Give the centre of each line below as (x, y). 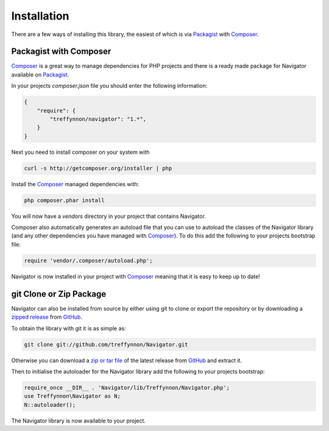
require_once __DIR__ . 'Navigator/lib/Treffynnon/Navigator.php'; (127, 387)
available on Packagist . (40, 74)
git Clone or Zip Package (59, 294)
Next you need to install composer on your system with (80, 152)
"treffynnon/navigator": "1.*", (98, 119)
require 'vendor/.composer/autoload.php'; (88, 260)
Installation (40, 16)
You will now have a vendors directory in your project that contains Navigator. (109, 216)
